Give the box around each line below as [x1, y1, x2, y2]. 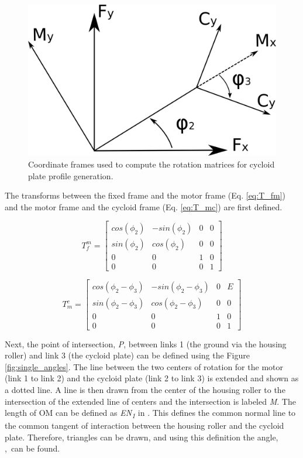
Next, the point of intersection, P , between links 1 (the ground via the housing [5, 337, 287, 350]
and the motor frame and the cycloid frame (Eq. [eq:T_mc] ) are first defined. [5, 200, 283, 213]
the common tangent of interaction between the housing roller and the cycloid [5, 419, 284, 432]
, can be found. [5, 442, 60, 454]
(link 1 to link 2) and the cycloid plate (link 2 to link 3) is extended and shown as [5, 372, 299, 384]
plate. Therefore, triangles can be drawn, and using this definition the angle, [5, 430, 278, 443]
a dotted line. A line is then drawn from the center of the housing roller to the [5, 383, 285, 395]
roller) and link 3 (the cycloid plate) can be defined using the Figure [5, 349, 250, 361]
